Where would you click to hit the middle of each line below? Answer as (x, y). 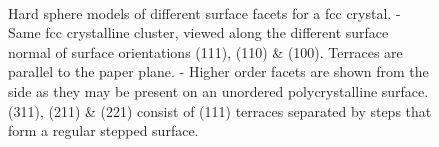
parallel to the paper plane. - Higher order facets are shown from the (218, 71)
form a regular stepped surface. (103, 130)
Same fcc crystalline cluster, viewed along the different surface (198, 32)
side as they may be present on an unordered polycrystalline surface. (218, 90)
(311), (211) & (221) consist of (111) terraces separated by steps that (220, 110)
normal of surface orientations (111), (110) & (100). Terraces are (205, 51)
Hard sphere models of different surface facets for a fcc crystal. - (204, 12)
